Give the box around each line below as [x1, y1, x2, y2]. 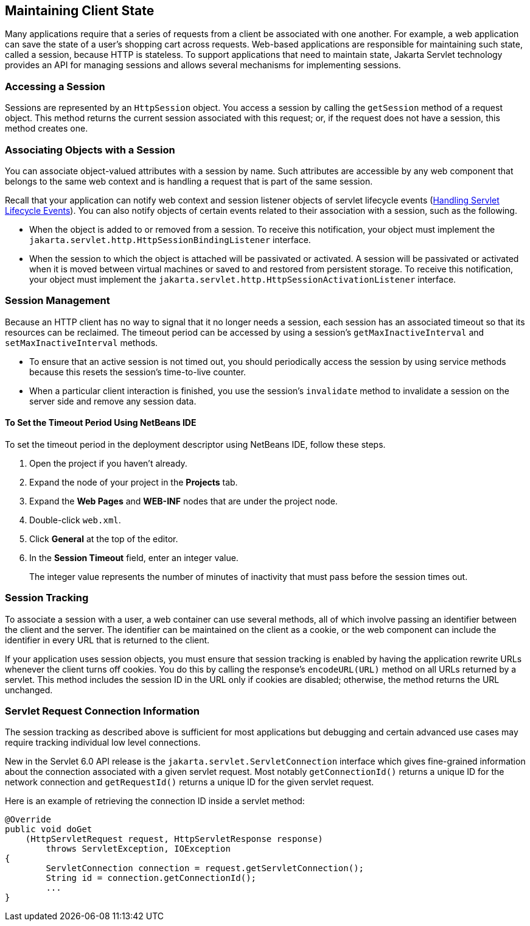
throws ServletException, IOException [46, 844, 231, 854]
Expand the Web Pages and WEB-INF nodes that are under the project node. [29, 495, 338, 506]
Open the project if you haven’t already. [29, 458, 187, 468]
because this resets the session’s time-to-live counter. [29, 366, 246, 377]
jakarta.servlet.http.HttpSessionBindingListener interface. [29, 234, 311, 245]
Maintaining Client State [5, 3, 155, 18]
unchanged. [5, 684, 53, 695]
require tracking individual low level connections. [5, 737, 201, 748]
